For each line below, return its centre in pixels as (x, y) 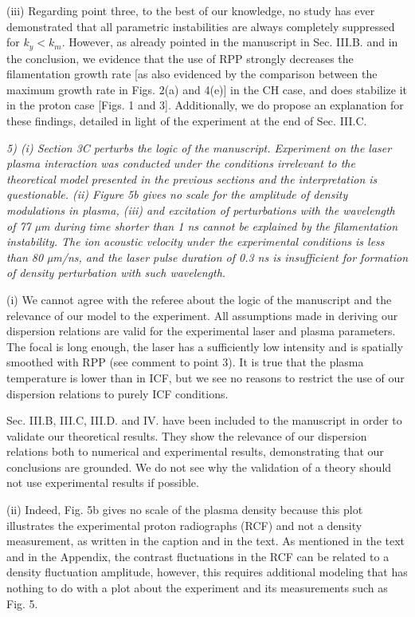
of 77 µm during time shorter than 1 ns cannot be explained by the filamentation (202, 225)
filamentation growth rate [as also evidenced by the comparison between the (192, 74)
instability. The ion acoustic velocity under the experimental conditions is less (196, 241)
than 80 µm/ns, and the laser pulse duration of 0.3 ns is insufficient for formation (207, 257)
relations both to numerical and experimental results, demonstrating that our (195, 451)
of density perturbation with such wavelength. (116, 273)
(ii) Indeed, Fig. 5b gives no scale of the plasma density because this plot (185, 510)
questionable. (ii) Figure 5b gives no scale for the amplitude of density (177, 194)
